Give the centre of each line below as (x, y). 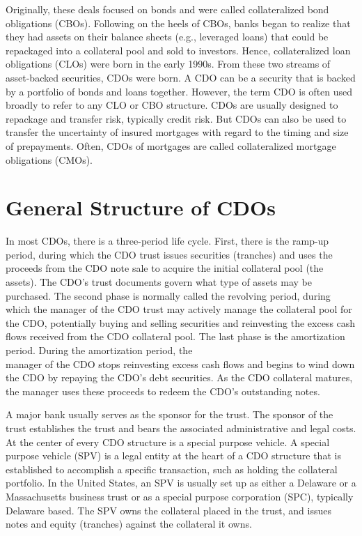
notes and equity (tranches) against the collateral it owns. (129, 524)
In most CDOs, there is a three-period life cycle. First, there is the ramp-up (167, 241)
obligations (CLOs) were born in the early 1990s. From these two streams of (168, 64)
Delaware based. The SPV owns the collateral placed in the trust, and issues (168, 510)
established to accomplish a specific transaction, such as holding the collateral (172, 469)
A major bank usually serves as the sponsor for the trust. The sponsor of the (170, 414)
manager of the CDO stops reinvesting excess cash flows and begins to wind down (180, 363)
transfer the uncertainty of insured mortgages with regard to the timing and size (177, 132)
